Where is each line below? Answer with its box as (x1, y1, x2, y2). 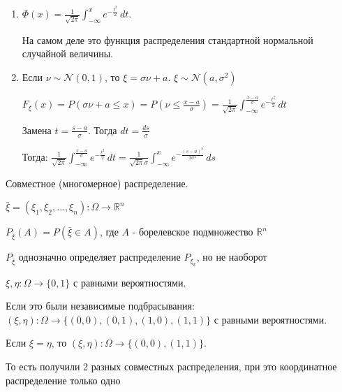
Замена (22, 122, 52, 137)
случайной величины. (22, 46, 113, 61)
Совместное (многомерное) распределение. (6, 175, 188, 190)
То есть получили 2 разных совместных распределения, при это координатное (6, 359, 337, 374)
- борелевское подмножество (132, 224, 253, 239)
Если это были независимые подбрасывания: (6, 298, 195, 313)
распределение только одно (6, 372, 121, 387)
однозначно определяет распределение (18, 249, 181, 264)
